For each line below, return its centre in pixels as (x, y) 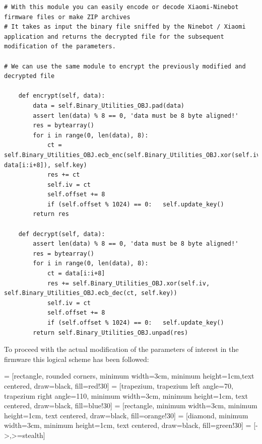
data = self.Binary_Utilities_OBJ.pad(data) (109, 105)
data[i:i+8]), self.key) (46, 165)
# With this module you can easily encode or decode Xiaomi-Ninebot (121, 7)
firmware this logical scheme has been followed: (77, 359)
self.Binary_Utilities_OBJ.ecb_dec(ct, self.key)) (91, 293)
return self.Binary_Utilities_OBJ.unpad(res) (111, 332)
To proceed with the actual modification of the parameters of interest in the (121, 349)
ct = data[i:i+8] (76, 274)
